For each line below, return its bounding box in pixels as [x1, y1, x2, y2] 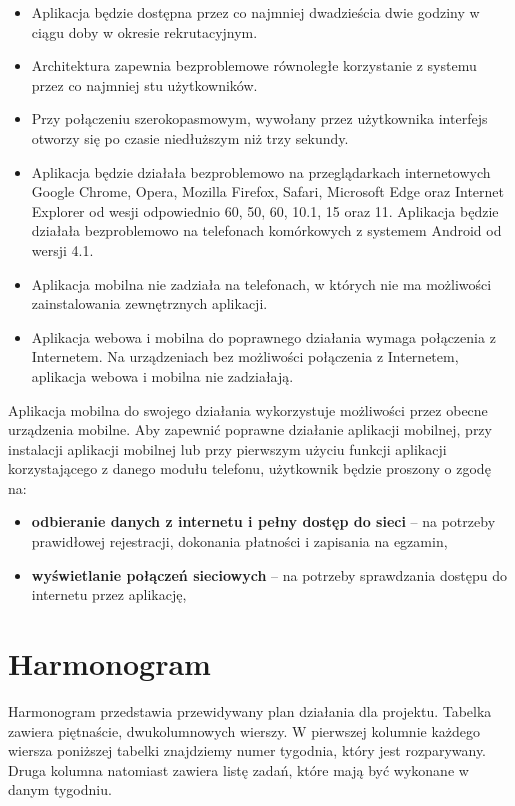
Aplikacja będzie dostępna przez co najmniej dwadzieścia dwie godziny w [31, 2, 480, 22]
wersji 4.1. [31, 239, 94, 260]
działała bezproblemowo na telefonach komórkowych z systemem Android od [31, 220, 502, 241]
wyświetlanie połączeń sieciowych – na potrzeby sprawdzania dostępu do [31, 564, 507, 585]
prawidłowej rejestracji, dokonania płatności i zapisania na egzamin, [31, 531, 448, 552]
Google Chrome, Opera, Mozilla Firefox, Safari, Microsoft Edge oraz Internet [31, 181, 505, 202]
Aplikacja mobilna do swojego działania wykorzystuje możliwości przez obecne [8, 399, 488, 420]
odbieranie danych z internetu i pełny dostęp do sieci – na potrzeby [31, 511, 496, 532]
